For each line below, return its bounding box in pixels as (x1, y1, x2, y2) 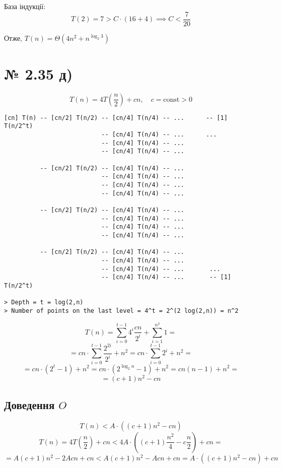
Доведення (4, 396, 55, 412)
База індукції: (4, 1, 46, 11)
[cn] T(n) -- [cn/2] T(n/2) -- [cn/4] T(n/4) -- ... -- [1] (4, 114, 228, 121)
